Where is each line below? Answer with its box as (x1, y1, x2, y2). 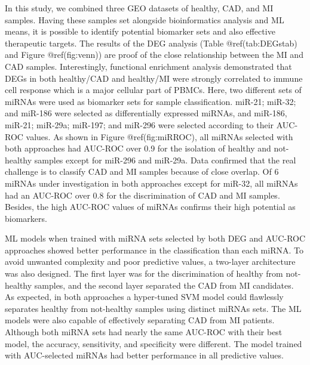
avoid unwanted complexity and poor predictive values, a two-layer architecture (5, 255, 296, 268)
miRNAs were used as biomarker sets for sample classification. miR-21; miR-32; (5, 95, 296, 107)
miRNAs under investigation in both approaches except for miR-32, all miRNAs (5, 177, 298, 189)
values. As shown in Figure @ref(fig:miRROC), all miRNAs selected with (26, 130, 293, 143)
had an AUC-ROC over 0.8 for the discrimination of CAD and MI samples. (5, 188, 280, 201)
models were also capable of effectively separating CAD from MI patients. (5, 314, 275, 326)
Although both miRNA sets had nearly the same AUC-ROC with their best (5, 326, 283, 338)
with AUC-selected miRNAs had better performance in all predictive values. (5, 349, 284, 361)
